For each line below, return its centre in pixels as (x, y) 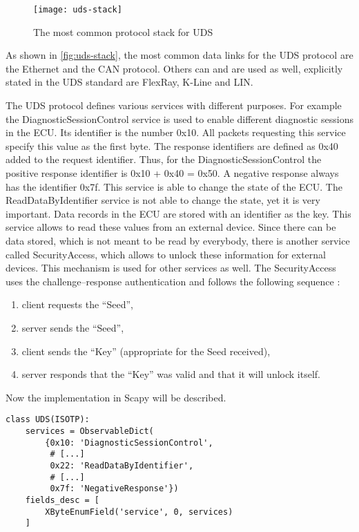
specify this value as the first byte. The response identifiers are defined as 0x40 (172, 145)
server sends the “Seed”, (73, 327)
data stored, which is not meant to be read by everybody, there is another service (178, 240)
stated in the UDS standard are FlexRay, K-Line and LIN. (129, 82)
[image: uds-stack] (78, 10)
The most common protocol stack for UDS (123, 31)
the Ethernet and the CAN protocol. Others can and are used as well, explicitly (174, 68)
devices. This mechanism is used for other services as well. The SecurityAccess (171, 268)
